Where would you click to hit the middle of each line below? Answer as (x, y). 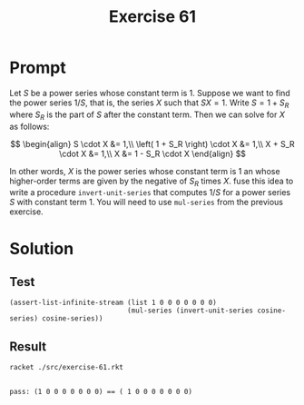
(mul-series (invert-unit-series (190, 311)
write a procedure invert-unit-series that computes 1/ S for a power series (150, 193)
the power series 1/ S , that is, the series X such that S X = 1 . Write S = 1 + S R (149, 104)
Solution (42, 248)
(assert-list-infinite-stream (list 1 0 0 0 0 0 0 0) (113, 303)
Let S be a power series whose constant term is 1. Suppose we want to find (150, 93)
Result (28, 346)
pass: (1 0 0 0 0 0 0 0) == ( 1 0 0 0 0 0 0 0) (101, 392)
